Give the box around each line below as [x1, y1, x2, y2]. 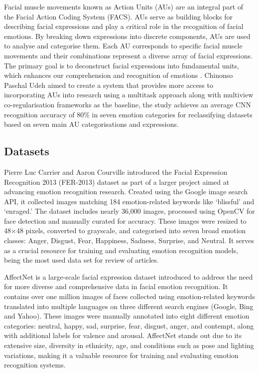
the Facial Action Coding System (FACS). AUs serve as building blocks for [4, 11, 233, 21]
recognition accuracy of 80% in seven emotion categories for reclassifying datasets [4, 109, 253, 119]
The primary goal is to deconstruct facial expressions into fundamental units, [4, 60, 239, 70]
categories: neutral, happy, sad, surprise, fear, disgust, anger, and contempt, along [4, 320, 254, 331]
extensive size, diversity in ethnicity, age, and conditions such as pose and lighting [4, 340, 254, 351]
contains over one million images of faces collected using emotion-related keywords [4, 291, 255, 302]
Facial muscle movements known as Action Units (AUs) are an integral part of [4, 1, 244, 11]
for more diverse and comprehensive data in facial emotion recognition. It [4, 281, 228, 292]
